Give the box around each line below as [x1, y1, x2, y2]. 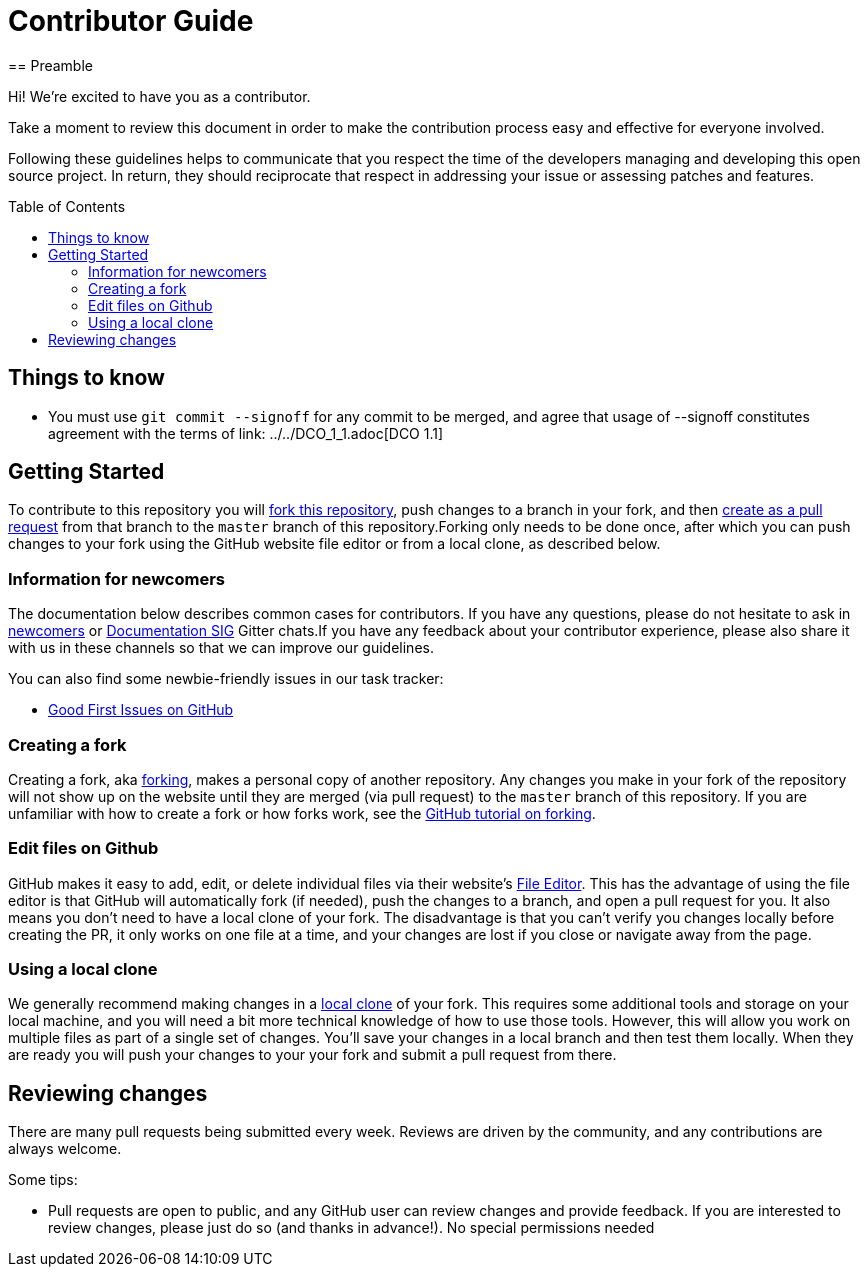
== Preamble [8, 56, 93, 74]
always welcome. [8, 1140, 122, 1158]
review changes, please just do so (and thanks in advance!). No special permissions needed [48, 1219, 655, 1237]
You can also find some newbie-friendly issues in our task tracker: [8, 670, 444, 688]
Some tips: [8, 1171, 78, 1189]
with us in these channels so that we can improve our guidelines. [8, 639, 434, 657]
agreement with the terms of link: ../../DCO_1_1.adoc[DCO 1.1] [48, 424, 444, 442]
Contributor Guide [8, 4, 254, 38]
